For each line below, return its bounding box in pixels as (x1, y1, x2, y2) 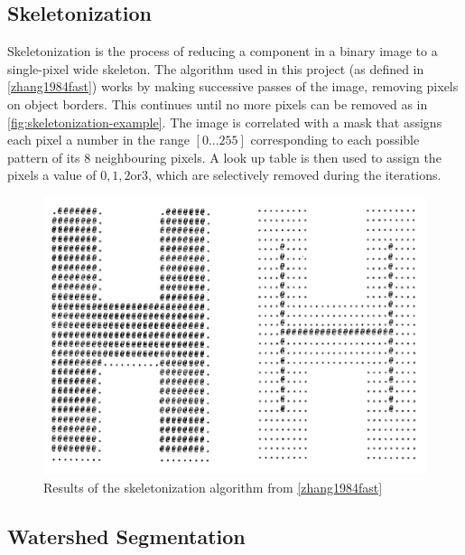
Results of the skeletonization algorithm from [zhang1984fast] (43, 477, 383, 496)
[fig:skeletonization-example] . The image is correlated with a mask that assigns (7, 112, 442, 131)
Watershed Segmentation (7, 522, 246, 550)
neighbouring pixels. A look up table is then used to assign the (94, 147, 442, 166)
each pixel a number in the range (7, 130, 190, 149)
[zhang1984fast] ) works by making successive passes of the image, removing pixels (7, 77, 459, 96)
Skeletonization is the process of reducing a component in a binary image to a (7, 42, 438, 61)
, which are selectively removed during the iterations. (148, 165, 442, 184)
